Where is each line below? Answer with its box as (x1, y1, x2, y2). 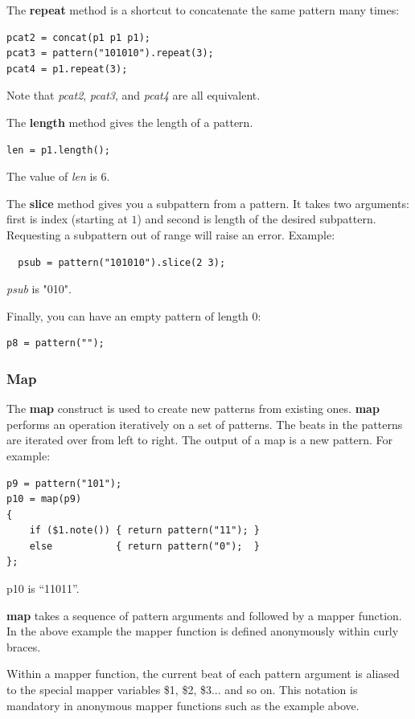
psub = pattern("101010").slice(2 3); (18, 256, 226, 268)
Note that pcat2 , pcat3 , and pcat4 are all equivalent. (6, 87, 261, 104)
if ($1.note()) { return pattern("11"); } (29, 525, 260, 537)
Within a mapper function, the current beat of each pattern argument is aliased (6, 665, 400, 682)
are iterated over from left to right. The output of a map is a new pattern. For (6, 431, 393, 448)
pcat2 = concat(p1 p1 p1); (6, 31, 150, 43)
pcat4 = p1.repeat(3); (6, 63, 128, 75)
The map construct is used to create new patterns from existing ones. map (6, 400, 380, 417)
